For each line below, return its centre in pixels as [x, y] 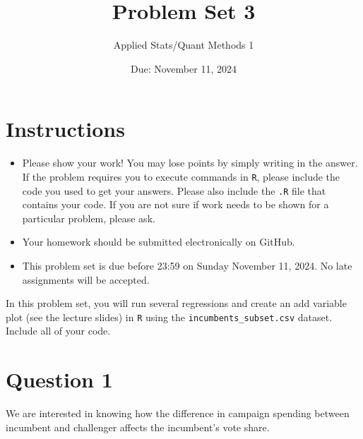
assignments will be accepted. [86, 279]
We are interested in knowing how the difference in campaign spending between [178, 413]
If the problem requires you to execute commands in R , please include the [181, 176]
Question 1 [59, 379]
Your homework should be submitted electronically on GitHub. [159, 242]
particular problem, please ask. [89, 218]
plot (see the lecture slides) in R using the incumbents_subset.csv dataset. [169, 317]
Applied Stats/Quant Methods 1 [184, 45]
